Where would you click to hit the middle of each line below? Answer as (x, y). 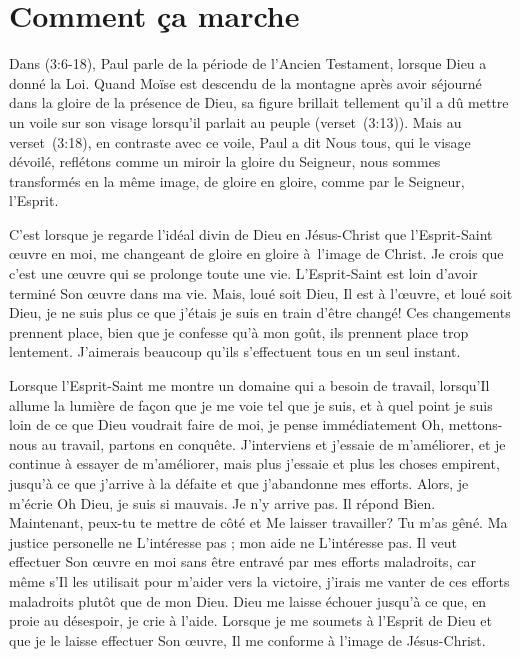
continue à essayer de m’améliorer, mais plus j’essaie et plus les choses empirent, (254, 463)
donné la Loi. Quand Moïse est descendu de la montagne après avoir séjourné (245, 82)
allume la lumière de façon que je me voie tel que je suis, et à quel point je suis (251, 404)
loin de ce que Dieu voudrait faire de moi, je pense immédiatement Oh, (227, 424)
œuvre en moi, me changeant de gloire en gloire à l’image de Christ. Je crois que (256, 253)
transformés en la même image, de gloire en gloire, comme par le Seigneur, (237, 180)
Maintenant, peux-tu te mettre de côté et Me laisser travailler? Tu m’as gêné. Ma (258, 522)
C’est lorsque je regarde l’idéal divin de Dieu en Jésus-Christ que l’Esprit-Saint (251, 233)
